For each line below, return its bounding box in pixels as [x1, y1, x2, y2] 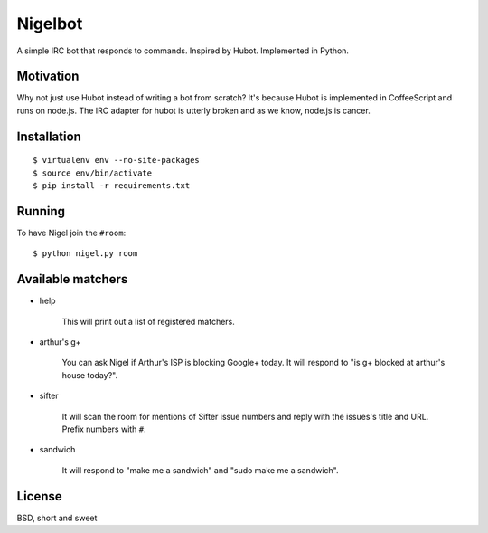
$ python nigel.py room [33, 249, 138, 259]
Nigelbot [16, 14, 83, 33]
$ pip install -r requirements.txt [33, 181, 191, 191]
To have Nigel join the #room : [16, 227, 127, 238]
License [16, 489, 62, 504]
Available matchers [16, 271, 128, 287]
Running [16, 204, 66, 219]
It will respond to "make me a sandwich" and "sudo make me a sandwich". [61, 464, 339, 475]
